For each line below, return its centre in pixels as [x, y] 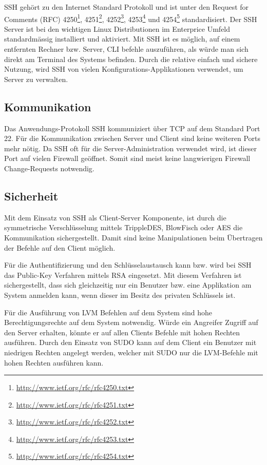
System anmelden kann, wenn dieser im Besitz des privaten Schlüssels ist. [120, 295]
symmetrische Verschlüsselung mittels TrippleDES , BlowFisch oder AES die [123, 227]
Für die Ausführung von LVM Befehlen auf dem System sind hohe [108, 312]
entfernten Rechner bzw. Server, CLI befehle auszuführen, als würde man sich [126, 49]
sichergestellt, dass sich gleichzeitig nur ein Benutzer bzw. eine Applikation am [128, 285]
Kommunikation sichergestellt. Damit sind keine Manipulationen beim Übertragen [133, 237]
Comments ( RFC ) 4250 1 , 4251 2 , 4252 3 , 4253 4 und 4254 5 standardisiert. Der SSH [131, 18]
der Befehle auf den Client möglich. [60, 247]
